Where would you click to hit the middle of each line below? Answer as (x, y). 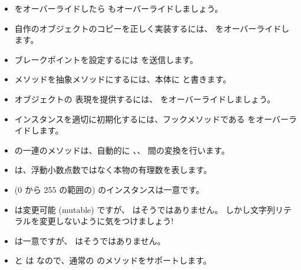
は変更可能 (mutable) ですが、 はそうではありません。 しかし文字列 (145, 209)
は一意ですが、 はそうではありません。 (90, 240)
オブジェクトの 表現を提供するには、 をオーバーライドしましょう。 (145, 99)
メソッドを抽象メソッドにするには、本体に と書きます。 (123, 79)
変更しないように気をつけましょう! (106, 221)
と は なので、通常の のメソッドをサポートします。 (113, 260)
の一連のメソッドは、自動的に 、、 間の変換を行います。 (122, 150)
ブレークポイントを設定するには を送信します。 (106, 59)
